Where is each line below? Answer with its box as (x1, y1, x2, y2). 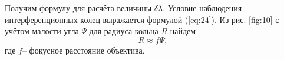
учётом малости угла (5, 25, 79, 37)
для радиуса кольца (89, 25, 158, 37)
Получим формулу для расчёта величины (5, 2, 152, 14)
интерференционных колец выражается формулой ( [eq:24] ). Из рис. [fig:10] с (5, 13, 279, 25)
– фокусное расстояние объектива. (22, 44, 145, 56)
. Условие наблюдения (163, 2, 242, 14)
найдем (170, 25, 196, 37)
